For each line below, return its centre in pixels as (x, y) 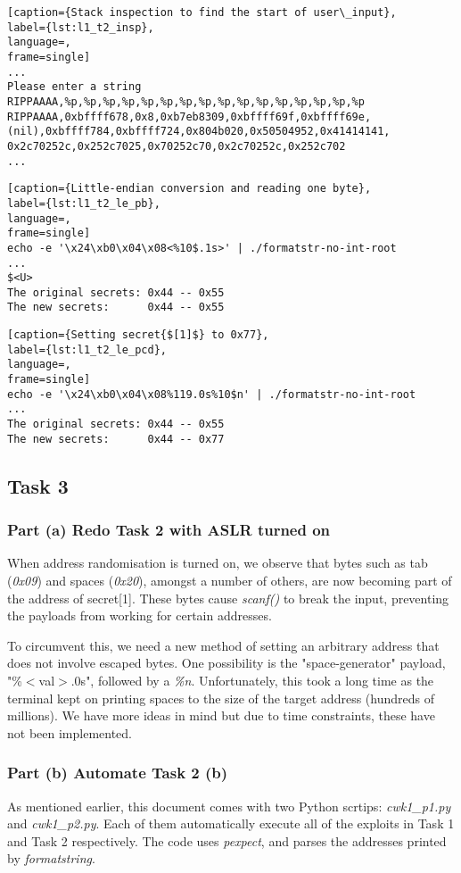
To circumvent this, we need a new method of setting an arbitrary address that (223, 645)
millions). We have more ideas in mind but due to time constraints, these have (221, 715)
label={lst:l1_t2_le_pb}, (84, 203)
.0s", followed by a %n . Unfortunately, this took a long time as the (252, 680)
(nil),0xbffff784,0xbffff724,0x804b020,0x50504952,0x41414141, (199, 132)
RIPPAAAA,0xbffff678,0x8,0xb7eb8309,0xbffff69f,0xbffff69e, (189, 116)
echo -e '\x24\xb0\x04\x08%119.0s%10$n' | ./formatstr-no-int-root (212, 394)
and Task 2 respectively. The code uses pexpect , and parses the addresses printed (227, 840)
